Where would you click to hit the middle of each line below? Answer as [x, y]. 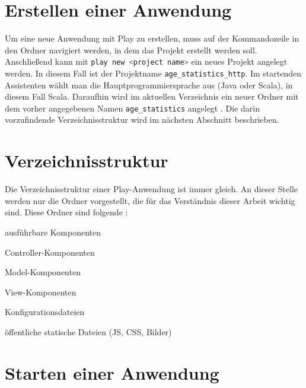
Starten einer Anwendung [112, 372]
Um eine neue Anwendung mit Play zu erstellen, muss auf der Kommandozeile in [152, 38]
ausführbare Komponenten [53, 232]
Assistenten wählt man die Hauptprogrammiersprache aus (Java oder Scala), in [149, 85]
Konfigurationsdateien [45, 312]
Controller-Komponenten [50, 252]
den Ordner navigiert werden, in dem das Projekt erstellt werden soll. [131, 50]
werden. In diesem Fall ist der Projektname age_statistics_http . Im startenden [153, 73]
